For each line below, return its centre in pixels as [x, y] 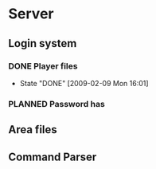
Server [31, 14]
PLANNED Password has [57, 104]
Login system [43, 43]
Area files [33, 130]
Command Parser [53, 157]
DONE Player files [43, 66]
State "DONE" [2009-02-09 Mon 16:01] [84, 83]
